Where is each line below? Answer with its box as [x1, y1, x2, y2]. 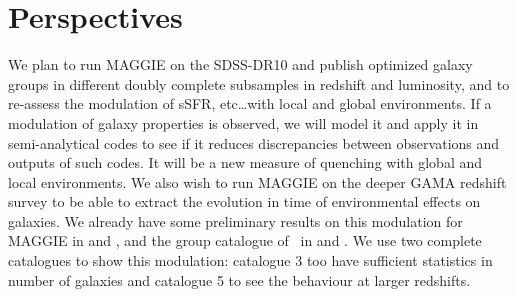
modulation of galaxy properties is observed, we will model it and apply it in [8, 112, 479, 133]
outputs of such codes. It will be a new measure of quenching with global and [8, 152, 483, 173]
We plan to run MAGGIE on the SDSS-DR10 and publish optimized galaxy [8, 54, 473, 75]
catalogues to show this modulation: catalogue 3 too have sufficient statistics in [8, 250, 493, 271]
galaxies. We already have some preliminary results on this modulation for [8, 210, 463, 231]
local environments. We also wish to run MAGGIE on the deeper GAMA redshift [8, 171, 507, 192]
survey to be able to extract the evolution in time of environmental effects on [8, 191, 481, 212]
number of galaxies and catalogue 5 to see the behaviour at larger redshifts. [8, 269, 471, 290]
